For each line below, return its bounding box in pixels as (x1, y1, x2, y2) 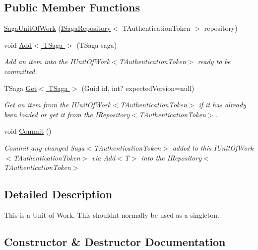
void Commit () (4, 126, 52, 136)
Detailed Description (4, 186, 113, 202)
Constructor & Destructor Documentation (4, 234, 226, 249)
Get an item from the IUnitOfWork (4, 99, 111, 110)
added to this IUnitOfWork (172, 142, 254, 153)
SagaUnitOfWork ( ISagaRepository (4, 23, 111, 33)
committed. (4, 66, 37, 76)
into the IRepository (141, 152, 202, 163)
